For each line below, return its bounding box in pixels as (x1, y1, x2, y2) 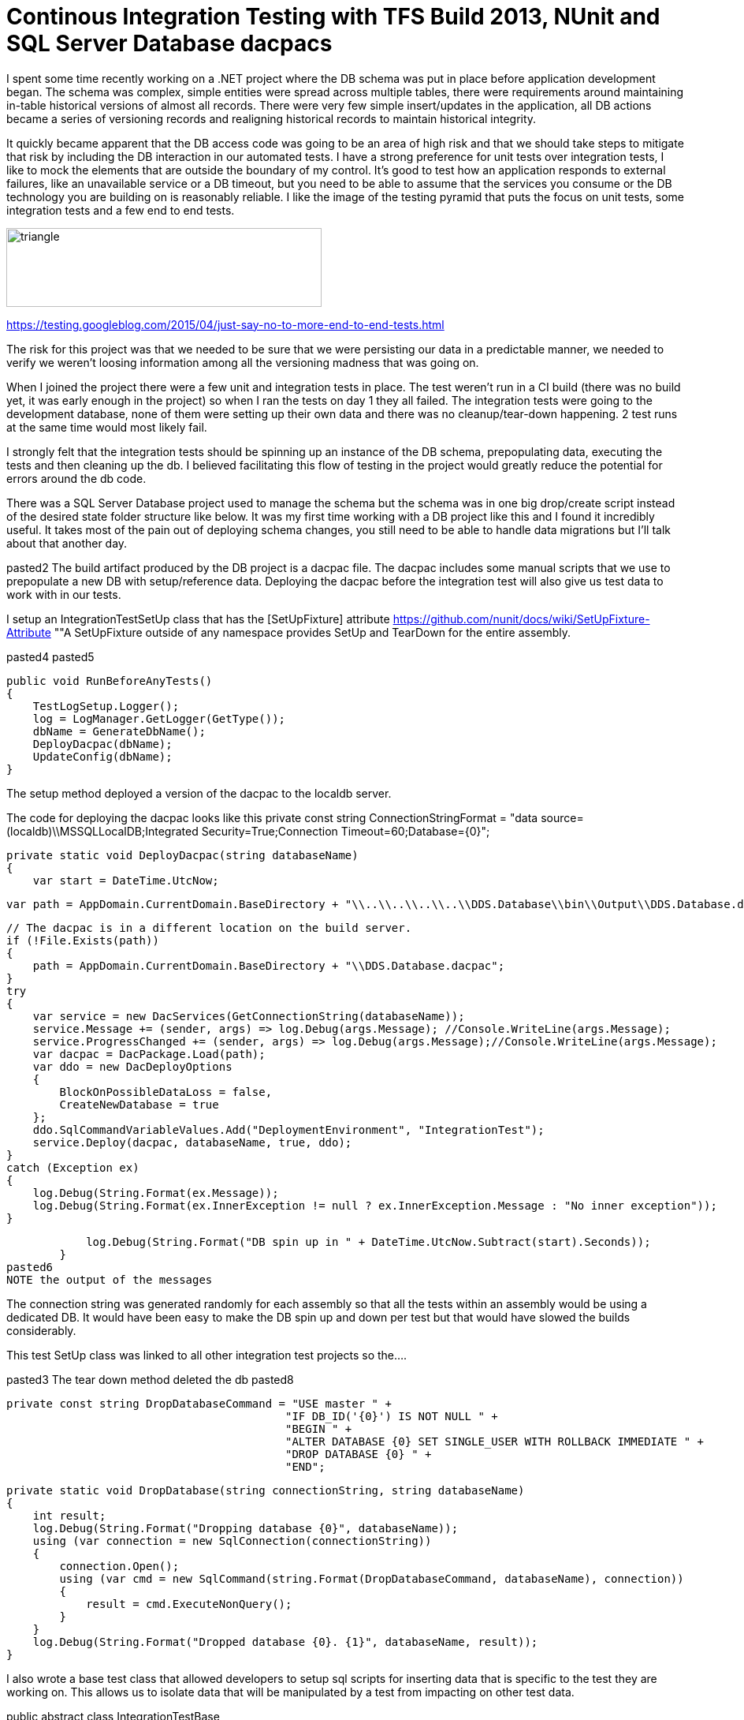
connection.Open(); (59, 1559, 180, 1572)
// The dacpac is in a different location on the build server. (6, 921, 412, 934)
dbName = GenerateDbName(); (32, 724, 206, 738)
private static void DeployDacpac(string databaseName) (6, 848, 359, 862)
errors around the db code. (6, 471, 147, 485)
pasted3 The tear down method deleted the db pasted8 (6, 1372, 294, 1386)
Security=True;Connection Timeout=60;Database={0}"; (201, 824, 490, 838)
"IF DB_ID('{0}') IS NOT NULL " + (285, 1409, 498, 1423)
